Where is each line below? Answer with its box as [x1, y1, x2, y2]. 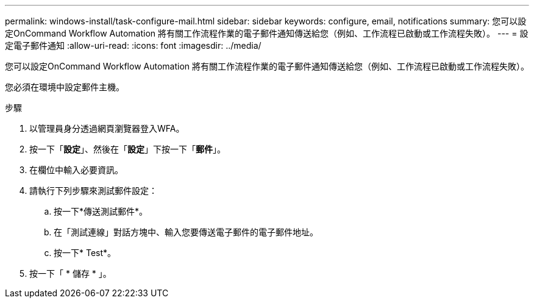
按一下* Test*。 [54, 248, 116, 258]
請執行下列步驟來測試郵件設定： [29, 185, 157, 196]
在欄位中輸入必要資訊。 [29, 165, 123, 175]
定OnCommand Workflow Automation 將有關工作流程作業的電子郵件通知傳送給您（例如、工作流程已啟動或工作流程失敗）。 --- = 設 [5, 28, 529, 38]
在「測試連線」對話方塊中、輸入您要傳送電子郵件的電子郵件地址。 [54, 227, 318, 237]
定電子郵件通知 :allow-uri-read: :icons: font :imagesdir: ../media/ [5, 40, 262, 51]
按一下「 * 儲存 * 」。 [29, 268, 112, 279]
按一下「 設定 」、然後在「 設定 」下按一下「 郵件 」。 [29, 144, 226, 154]
